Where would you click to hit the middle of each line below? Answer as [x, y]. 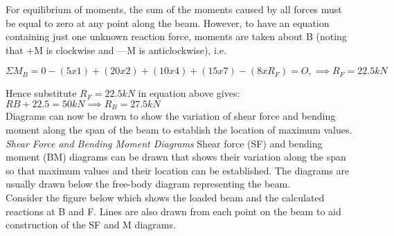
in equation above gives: [189, 93]
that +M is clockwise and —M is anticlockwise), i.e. [116, 49]
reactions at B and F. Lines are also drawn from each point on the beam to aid [173, 211]
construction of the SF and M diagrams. [91, 225]
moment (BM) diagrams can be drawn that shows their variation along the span [176, 157]
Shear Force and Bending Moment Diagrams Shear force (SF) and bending [164, 143]
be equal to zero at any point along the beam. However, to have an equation [168, 22]
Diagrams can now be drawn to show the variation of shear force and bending [171, 116]
